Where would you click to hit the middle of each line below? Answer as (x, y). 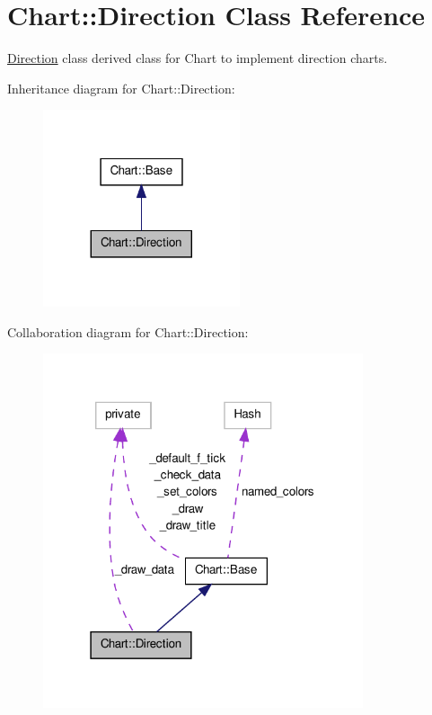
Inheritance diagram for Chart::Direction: (121, 88)
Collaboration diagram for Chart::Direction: (128, 331)
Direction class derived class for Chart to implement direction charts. (198, 58)
